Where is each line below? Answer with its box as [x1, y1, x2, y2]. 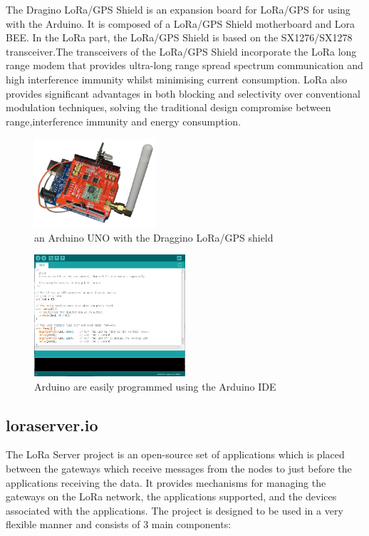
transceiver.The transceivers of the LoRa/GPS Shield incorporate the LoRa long [6, 43, 357, 58]
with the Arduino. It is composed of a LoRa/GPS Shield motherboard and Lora [6, 16, 355, 31]
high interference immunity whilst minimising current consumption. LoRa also [6, 71, 348, 86]
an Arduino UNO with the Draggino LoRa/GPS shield [34, 230, 274, 244]
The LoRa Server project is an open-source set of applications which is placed [6, 447, 345, 462]
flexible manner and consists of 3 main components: [6, 517, 232, 532]
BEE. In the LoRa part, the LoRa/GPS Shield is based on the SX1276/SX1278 [6, 30, 353, 45]
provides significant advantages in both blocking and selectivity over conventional [6, 86, 360, 100]
